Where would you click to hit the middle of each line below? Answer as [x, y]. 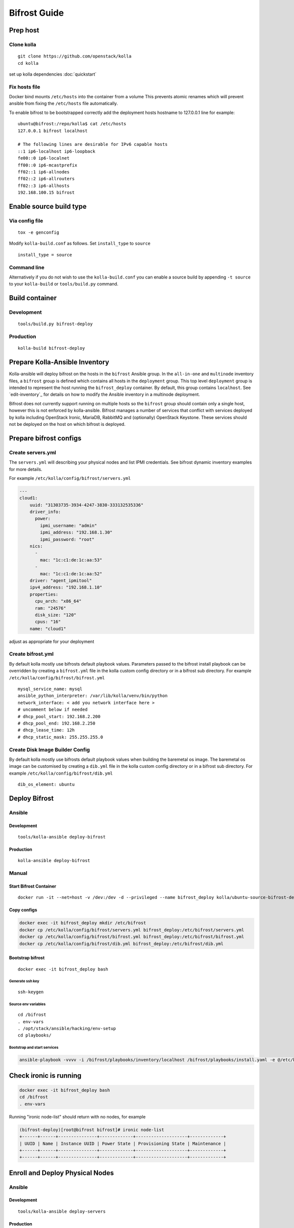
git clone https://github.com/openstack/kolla [75, 56]
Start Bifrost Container [33, 886]
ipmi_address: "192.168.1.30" [76, 532]
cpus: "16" [48, 622]
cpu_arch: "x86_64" [58, 601]
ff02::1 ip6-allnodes [44, 172]
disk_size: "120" [56, 615]
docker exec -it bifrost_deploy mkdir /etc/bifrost [83, 923]
